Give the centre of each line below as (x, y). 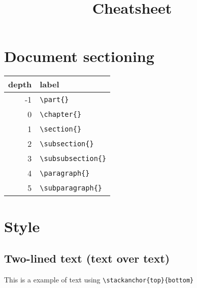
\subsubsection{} (73, 158)
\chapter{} (61, 114)
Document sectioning (79, 56)
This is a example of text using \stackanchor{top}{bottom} (99, 279)
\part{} (54, 99)
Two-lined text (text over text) (87, 258)
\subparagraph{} (71, 188)
